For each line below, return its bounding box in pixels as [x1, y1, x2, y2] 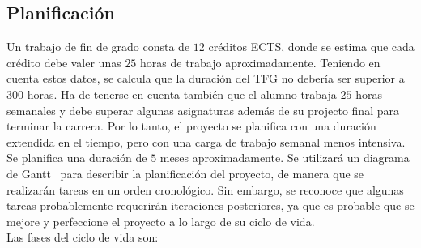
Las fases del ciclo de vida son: [6, 229, 159, 246]
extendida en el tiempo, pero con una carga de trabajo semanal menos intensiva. [6, 133, 406, 150]
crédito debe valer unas [6, 53, 121, 71]
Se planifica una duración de [6, 149, 147, 166]
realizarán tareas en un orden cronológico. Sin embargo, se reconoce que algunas [6, 181, 404, 198]
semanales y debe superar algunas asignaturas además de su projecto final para [6, 101, 399, 118]
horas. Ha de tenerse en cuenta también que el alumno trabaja [27, 85, 337, 102]
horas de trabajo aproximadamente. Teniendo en [140, 53, 381, 71]
